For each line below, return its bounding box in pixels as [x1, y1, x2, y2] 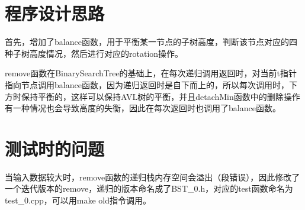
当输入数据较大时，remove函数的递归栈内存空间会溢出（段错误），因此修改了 [5, 170, 300, 183]
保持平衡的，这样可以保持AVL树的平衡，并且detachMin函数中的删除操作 [21, 90, 300, 102]
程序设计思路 [5, 1, 105, 25]
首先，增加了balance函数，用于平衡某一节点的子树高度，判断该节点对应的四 [5, 35, 297, 48]
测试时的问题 [5, 136, 105, 160]
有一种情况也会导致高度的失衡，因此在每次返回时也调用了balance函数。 [5, 102, 281, 114]
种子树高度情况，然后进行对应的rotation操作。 [5, 47, 184, 59]
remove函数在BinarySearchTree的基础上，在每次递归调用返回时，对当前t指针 [5, 67, 297, 79]
